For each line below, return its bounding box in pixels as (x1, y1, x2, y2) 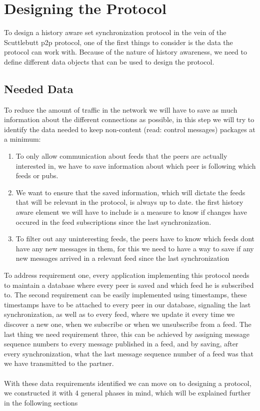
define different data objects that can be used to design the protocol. (4, 56, 214, 67)
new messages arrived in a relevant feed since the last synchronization (15, 253, 229, 263)
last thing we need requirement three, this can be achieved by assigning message (4, 328, 249, 339)
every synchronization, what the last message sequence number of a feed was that (4, 348, 254, 358)
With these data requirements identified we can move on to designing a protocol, (4, 377, 251, 388)
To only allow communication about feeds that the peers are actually (15, 151, 227, 161)
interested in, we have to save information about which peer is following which (15, 160, 256, 171)
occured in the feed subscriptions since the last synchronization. (15, 216, 211, 227)
